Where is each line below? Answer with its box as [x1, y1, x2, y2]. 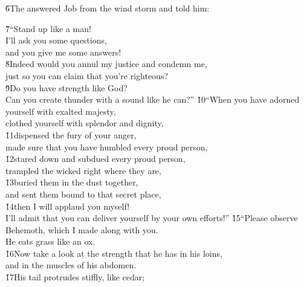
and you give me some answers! [5, 45, 121, 58]
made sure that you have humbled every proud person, [5, 140, 208, 153]
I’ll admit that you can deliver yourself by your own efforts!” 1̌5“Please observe [5, 211, 298, 224]
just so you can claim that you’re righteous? [5, 69, 169, 82]
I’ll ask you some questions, [5, 34, 107, 47]
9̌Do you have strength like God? [5, 81, 128, 94]
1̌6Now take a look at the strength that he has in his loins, [5, 247, 222, 259]
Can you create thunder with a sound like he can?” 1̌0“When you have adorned [5, 93, 300, 106]
